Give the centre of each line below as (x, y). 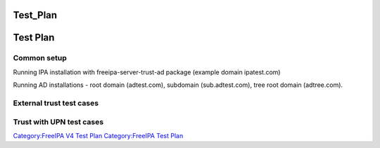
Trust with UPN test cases (58, 121)
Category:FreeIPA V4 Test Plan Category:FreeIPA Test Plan (98, 135)
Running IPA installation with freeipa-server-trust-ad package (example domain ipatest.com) (147, 72)
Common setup (40, 58)
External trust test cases (56, 103)
